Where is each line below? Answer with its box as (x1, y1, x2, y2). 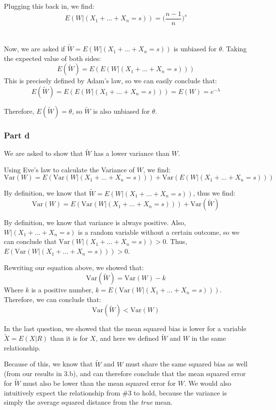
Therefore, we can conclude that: (4, 294, 101, 304)
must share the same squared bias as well (125, 359, 248, 369)
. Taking (222, 44, 247, 54)
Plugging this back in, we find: (4, 1, 94, 11)
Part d (4, 129, 30, 141)
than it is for (50, 333, 88, 343)
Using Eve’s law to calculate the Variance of (4, 164, 135, 174)
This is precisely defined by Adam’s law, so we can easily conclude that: (4, 76, 217, 86)
